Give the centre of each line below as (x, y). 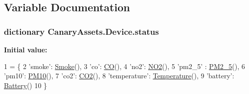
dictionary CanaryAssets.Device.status (81, 31)
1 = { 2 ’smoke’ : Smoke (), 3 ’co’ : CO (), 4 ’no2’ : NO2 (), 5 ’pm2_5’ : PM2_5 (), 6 (124, 66)
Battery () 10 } (26, 85)
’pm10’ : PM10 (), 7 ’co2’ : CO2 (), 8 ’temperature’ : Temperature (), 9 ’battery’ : (119, 76)
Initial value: (26, 49)
